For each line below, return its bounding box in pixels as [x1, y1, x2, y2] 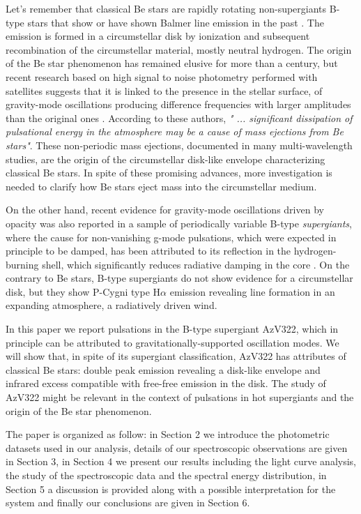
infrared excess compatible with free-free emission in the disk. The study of [6, 376, 326, 391]
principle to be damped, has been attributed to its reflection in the [6, 243, 291, 258]
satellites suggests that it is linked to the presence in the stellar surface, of [6, 83, 323, 98]
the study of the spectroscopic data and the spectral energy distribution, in [6, 468, 327, 482]
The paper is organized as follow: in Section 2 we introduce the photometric [6, 427, 330, 441]
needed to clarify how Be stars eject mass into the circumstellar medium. [6, 179, 317, 193]
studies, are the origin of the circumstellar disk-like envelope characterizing [6, 151, 325, 166]
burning [6, 257, 39, 271]
